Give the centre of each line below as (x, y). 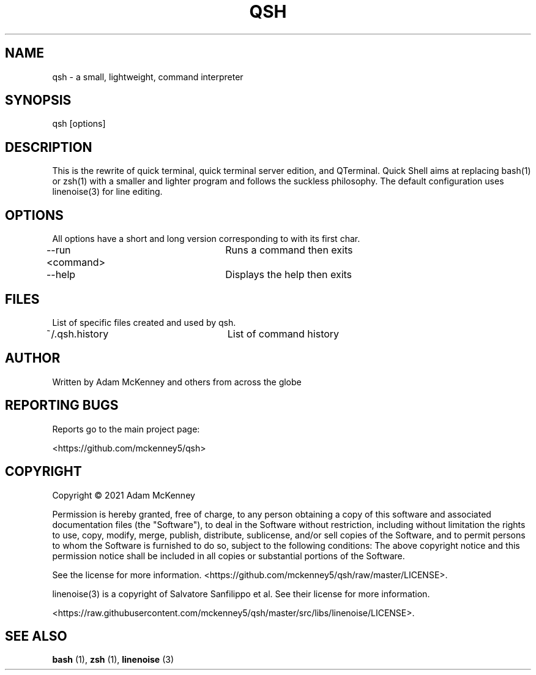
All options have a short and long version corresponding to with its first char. (206, 239)
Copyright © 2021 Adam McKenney (124, 495)
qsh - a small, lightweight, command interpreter (148, 77)
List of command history (283, 334)
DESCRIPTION (49, 147)
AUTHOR (33, 358)
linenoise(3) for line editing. (107, 192)
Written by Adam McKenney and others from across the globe (177, 382)
